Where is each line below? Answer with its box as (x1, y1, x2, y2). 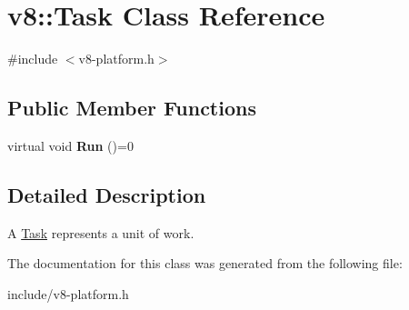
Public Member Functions (7, 94, 256, 122)
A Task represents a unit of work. (7, 223, 195, 242)
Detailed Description (7, 180, 206, 208)
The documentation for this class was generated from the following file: (7, 254, 403, 273)
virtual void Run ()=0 (7, 135, 134, 155)
